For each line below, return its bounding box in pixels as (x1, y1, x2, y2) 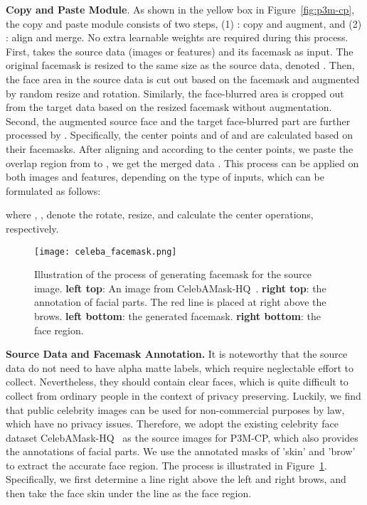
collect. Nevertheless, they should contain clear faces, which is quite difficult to (6, 374, 349, 389)
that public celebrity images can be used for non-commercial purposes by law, (6, 402, 345, 417)
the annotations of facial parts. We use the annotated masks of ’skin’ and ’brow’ (6, 444, 356, 459)
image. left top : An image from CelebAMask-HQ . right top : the (34, 280, 326, 295)
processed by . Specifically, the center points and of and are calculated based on (6, 127, 353, 142)
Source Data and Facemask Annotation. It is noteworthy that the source (6, 346, 348, 361)
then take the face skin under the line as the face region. (6, 486, 252, 501)
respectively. (6, 220, 59, 235)
